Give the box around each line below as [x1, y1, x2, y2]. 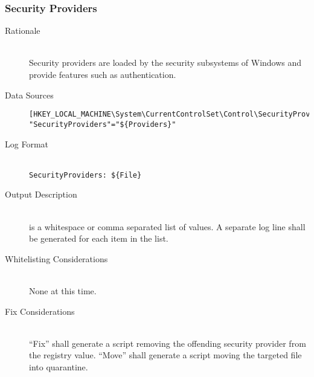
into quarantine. [29, 360, 88, 373]
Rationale [5, 24, 40, 37]
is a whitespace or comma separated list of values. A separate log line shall [29, 220, 306, 233]
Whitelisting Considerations [5, 252, 108, 265]
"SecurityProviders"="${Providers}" [29, 120, 176, 129]
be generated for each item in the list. [29, 232, 168, 245]
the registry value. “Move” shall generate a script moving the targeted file [29, 349, 302, 361]
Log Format [5, 137, 48, 150]
